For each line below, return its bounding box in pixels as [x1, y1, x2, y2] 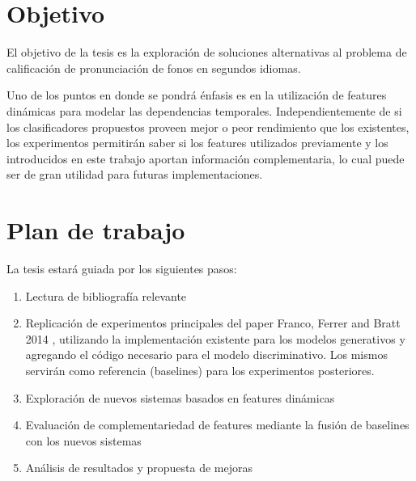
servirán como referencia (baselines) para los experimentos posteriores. [25, 361, 375, 378]
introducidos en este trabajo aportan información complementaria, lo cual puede [6, 150, 405, 167]
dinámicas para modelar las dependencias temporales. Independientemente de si [6, 102, 402, 119]
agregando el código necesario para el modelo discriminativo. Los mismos [25, 346, 388, 363]
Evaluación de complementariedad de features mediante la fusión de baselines [25, 416, 410, 433]
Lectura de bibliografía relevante [25, 287, 187, 304]
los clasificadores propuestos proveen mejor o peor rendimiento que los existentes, [6, 118, 410, 135]
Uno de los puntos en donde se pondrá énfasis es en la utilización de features [6, 86, 387, 103]
